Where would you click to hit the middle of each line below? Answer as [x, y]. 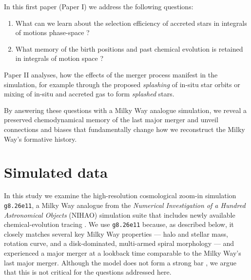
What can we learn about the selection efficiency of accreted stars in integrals [131, 23]
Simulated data [56, 172]
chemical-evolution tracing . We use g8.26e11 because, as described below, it [119, 224]
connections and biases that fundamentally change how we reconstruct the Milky [125, 129]
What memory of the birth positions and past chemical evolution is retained [129, 48]
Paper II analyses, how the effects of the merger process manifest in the [111, 74]
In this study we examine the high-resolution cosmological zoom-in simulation [120, 196]
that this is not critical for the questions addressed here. [88, 272]
